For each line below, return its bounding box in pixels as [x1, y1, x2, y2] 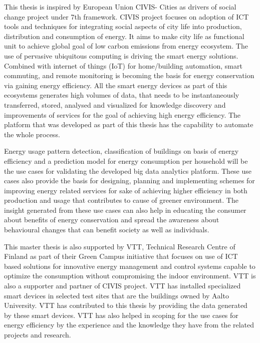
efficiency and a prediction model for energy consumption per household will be [4, 155, 248, 166]
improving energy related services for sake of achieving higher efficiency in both [4, 185, 247, 195]
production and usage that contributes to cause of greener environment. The [4, 195, 238, 205]
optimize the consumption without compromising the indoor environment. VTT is [4, 270, 256, 281]
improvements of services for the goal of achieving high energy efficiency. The [4, 109, 241, 120]
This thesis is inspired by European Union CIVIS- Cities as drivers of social [4, 2, 236, 12]
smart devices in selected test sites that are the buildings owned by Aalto [4, 290, 229, 300]
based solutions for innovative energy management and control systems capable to [4, 260, 255, 271]
